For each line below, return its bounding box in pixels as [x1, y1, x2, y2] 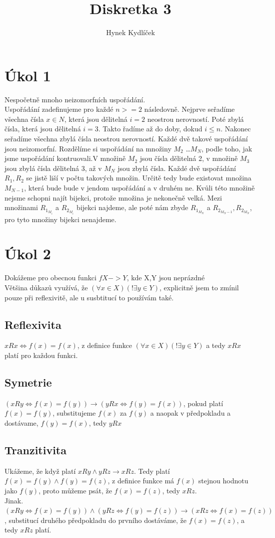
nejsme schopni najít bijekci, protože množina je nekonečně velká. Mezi [4, 192, 222, 203]
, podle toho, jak [201, 143, 252, 153]
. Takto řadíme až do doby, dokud [98, 123, 202, 134]
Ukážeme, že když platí [4, 465, 76, 476]
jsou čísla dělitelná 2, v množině [139, 153, 238, 163]
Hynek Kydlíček [106, 27, 155, 38]
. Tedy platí [134, 465, 170, 476]
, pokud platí [183, 398, 223, 408]
